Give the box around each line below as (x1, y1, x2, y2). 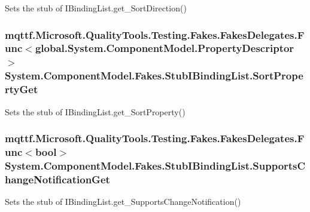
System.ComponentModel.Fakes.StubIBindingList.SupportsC (5, 158, 306, 173)
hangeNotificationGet (5, 171, 110, 186)
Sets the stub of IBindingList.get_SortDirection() (5, 2, 187, 14)
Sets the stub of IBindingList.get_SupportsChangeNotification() (5, 195, 241, 208)
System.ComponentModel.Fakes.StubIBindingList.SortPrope (5, 68, 303, 83)
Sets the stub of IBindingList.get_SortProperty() (5, 105, 186, 118)
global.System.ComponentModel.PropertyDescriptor (35, 41, 294, 56)
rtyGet (5, 82, 38, 97)
